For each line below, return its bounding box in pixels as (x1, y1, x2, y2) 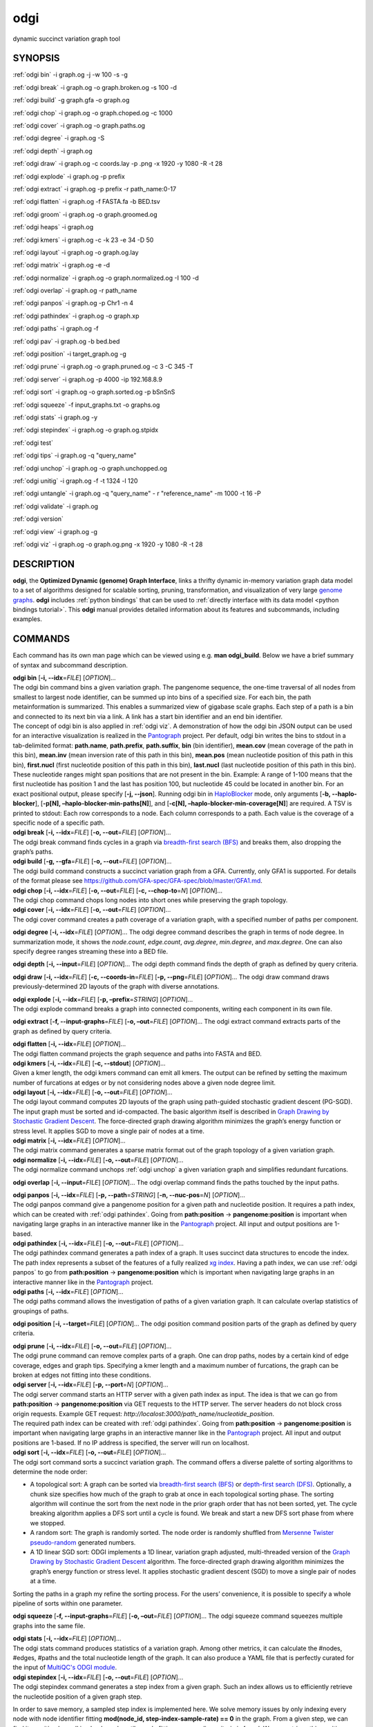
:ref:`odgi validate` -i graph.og (12, 502, 99, 511)
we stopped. (30, 1518, 66, 1527)
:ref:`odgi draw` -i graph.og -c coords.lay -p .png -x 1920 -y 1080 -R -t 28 (12, 160, 223, 168)
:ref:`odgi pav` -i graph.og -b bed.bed (12, 337, 120, 345)
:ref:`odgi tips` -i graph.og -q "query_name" (12, 451, 137, 459)
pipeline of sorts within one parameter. (12, 1599, 123, 1607)
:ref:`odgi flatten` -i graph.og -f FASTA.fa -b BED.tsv (12, 198, 160, 206)
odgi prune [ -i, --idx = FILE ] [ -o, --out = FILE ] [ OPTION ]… (12, 1342, 172, 1350)
